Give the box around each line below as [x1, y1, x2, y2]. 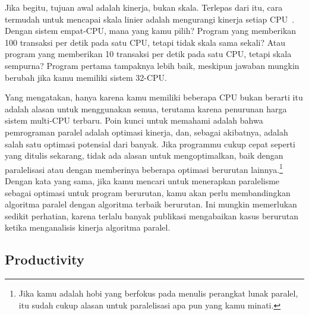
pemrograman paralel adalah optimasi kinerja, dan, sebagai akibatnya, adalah [5, 125, 288, 138]
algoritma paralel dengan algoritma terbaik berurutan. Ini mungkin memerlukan [5, 198, 297, 210]
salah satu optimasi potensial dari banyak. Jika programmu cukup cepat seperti [5, 137, 295, 150]
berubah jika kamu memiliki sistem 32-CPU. [5, 71, 167, 83]
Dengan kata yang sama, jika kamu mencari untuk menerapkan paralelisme [5, 174, 280, 187]
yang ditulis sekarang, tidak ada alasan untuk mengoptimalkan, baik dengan [5, 149, 283, 162]
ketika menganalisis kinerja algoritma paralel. [5, 221, 171, 234]
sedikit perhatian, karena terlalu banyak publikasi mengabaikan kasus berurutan [5, 209, 299, 222]
